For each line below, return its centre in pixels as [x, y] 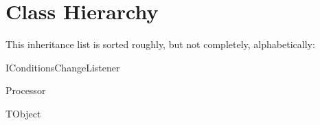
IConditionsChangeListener [63, 67]
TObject [23, 113]
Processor [26, 90]
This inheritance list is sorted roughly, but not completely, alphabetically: [160, 44]
